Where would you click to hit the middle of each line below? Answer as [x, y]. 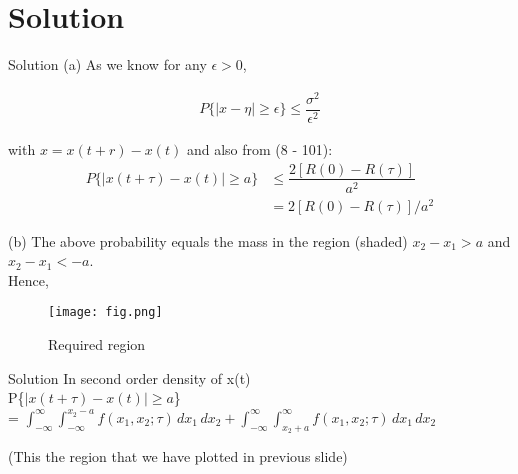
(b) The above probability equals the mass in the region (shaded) [208, 240]
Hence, [28, 279]
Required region [97, 344]
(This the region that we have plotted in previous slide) [178, 456]
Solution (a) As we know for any [107, 64]
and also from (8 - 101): [259, 148]
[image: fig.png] [105, 312]
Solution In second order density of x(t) [129, 377]
